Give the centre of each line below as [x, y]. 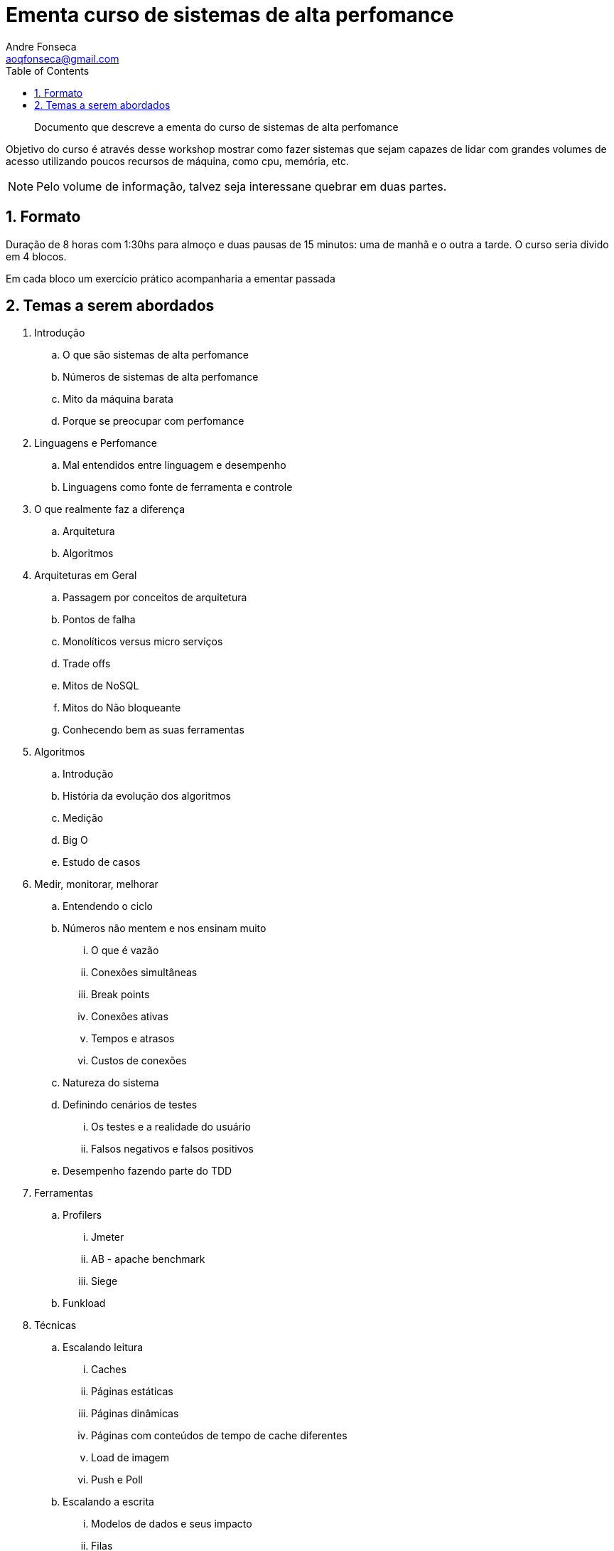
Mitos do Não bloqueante [122, 708]
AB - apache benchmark [148, 1259]
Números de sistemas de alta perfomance [161, 377]
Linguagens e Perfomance [96, 443]
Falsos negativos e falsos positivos [172, 1149]
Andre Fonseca [41, 46]
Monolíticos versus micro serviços [143, 642]
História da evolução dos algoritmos [147, 796]
